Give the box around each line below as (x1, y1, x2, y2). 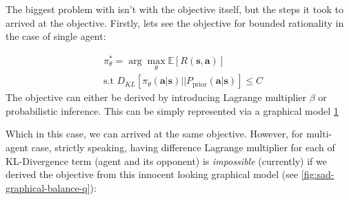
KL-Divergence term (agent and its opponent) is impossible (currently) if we (6, 153, 327, 168)
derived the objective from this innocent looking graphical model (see (6, 167, 299, 181)
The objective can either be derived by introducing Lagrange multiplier (6, 90, 306, 104)
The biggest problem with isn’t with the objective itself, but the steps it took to (6, 2, 344, 16)
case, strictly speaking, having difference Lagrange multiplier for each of (31, 140, 335, 154)
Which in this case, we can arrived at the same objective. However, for (6, 126, 303, 141)
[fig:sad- (301, 167, 335, 181)
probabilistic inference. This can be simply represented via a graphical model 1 (6, 103, 339, 118)
